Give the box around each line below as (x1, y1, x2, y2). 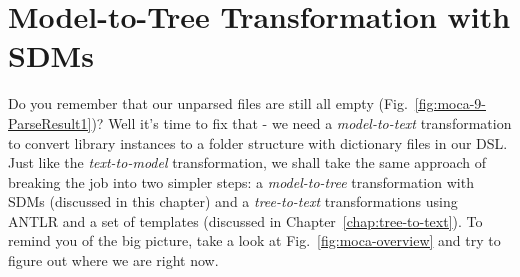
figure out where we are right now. (8, 250, 219, 271)
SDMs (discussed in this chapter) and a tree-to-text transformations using (8, 191, 458, 212)
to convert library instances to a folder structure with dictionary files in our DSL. (8, 132, 508, 153)
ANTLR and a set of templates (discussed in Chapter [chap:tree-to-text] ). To (8, 210, 483, 231)
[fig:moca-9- (414, 93, 486, 114)
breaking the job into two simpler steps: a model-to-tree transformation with (8, 171, 474, 192)
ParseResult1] (8, 112, 92, 133)
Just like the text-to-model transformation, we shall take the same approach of (8, 152, 486, 173)
